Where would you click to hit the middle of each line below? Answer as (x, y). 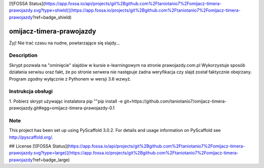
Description (23, 55)
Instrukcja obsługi (31, 91)
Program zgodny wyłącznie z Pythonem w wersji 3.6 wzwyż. (70, 79)
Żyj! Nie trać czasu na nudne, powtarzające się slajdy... (65, 43)
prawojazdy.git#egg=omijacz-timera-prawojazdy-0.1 (62, 108)
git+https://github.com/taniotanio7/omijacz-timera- (175, 101)
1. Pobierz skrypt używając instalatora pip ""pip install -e (66, 101)
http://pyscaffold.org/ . (31, 137)
